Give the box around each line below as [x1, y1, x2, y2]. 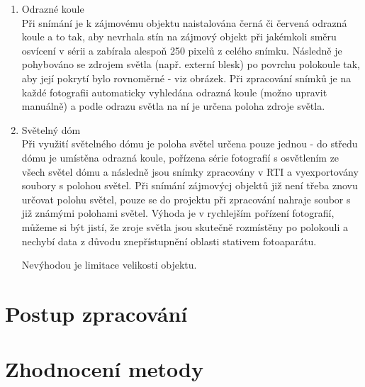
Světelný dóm [21, 122, 81, 137]
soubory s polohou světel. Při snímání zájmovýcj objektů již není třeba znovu [21, 178, 358, 193]
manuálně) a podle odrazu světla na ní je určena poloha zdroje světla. [21, 99, 325, 113]
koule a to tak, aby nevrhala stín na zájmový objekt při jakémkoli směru [21, 29, 337, 44]
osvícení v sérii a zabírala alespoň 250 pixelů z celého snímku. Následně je [21, 43, 342, 57]
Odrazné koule [21, 1, 84, 16]
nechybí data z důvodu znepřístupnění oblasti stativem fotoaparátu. [21, 233, 317, 248]
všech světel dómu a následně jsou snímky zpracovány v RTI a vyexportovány [21, 164, 359, 179]
